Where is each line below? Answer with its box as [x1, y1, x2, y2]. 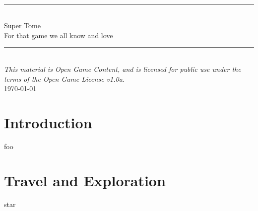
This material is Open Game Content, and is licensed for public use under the [4, 63, 241, 74]
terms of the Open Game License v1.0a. [4, 73, 125, 84]
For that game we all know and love [4, 30, 113, 40]
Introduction [4, 112, 92, 132]
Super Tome [4, 20, 41, 31]
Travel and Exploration [4, 170, 166, 190]
